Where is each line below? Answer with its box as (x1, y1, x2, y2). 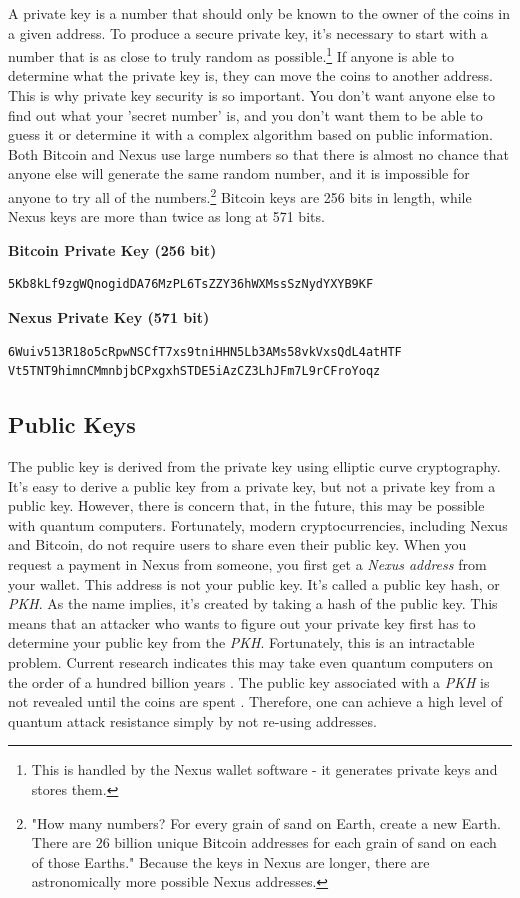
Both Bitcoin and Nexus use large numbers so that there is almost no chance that (8, 143, 510, 164)
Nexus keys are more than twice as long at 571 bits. (8, 206, 325, 227)
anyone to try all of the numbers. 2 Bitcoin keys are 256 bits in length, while (8, 184, 472, 207)
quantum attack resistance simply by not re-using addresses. (8, 710, 377, 731)
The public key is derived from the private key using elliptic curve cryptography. (8, 456, 501, 477)
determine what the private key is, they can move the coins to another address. (8, 65, 493, 86)
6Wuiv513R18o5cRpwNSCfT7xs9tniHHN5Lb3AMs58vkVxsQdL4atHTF (8, 344, 402, 359)
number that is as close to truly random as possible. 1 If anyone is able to (8, 43, 454, 66)
